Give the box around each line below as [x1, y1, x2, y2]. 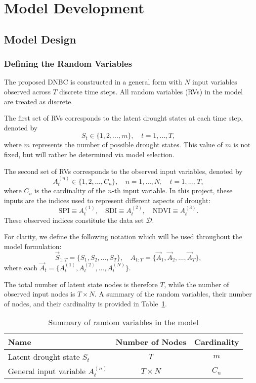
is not [233, 139, 251, 150]
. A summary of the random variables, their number [94, 289, 252, 299]
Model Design [4, 31, 77, 46]
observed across [4, 86, 51, 96]
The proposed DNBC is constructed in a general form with [4, 77, 182, 87]
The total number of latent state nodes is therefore [4, 279, 158, 289]
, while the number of [164, 279, 229, 289]
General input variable [8, 365, 86, 377]
